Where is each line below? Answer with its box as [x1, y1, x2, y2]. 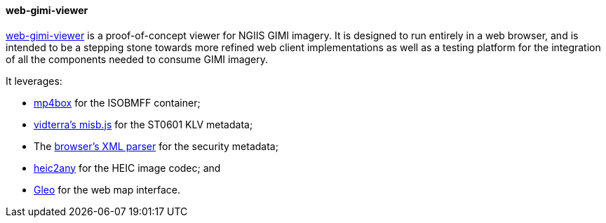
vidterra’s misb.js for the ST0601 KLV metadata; [34, 118, 253, 130]
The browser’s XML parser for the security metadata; [34, 140, 278, 152]
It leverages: [6, 74, 62, 87]
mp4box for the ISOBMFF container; [34, 96, 201, 109]
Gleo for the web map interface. [34, 183, 180, 196]
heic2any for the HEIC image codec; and [34, 161, 221, 174]
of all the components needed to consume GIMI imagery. [6, 53, 269, 65]
